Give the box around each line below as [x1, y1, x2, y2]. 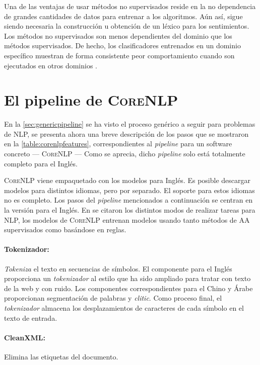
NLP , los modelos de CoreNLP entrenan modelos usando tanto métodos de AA [4, 214, 250, 225]
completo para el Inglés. [4, 158, 78, 168]
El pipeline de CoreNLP [4, 89, 178, 110]
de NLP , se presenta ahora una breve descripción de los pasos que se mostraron [4, 128, 249, 139]
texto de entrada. [4, 312, 57, 323]
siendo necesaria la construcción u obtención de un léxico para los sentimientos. [4, 21, 249, 31]
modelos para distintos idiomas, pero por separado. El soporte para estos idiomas [4, 185, 255, 195]
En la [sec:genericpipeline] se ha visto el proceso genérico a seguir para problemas [4, 119, 255, 129]
